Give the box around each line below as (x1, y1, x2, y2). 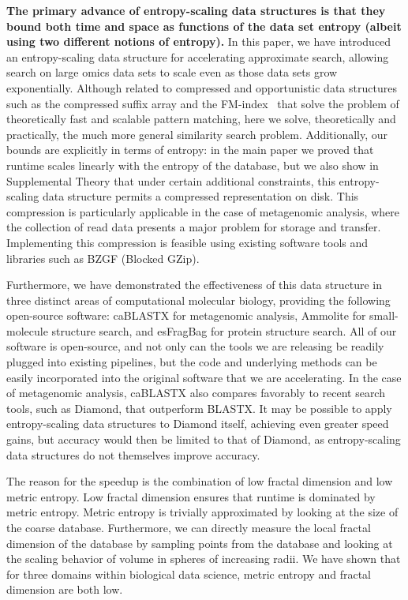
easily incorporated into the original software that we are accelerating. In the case (6, 369, 402, 385)
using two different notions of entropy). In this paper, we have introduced (6, 33, 391, 50)
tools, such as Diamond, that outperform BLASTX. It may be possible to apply (6, 399, 392, 416)
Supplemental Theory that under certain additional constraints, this (6, 172, 335, 189)
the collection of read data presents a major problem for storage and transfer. (6, 219, 381, 235)
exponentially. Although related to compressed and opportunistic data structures (6, 79, 397, 96)
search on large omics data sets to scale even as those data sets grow (6, 64, 338, 81)
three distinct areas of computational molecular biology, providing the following (6, 291, 391, 308)
